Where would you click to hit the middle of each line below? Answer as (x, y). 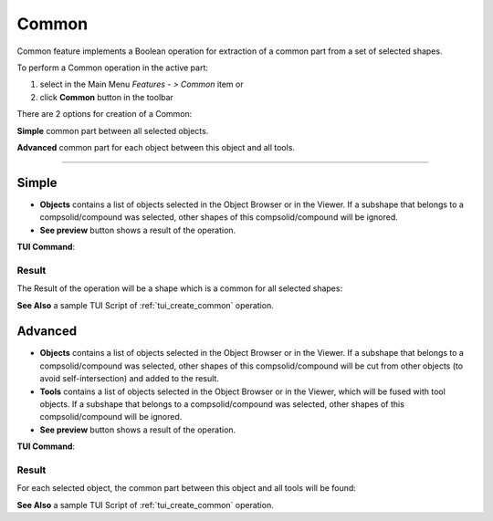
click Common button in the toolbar (106, 97)
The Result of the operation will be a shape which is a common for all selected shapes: (179, 288)
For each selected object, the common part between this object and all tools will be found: (186, 488)
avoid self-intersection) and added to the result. (129, 379)
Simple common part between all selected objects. (113, 130)
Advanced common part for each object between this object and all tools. (156, 147)
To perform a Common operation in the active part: (113, 68)
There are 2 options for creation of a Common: (105, 114)
